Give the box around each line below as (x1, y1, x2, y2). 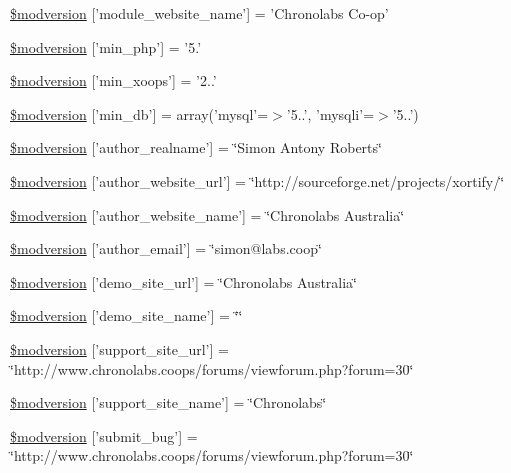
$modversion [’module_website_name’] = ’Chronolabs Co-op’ (10, 3, 389, 23)
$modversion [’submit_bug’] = (10, 425, 198, 446)
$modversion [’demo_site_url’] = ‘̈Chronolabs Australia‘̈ (10, 271, 358, 292)
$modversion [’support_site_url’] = (10, 338, 229, 359)
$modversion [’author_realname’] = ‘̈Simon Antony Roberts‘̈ (10, 137, 382, 158)
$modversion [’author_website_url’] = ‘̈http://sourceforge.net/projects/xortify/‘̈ (10, 170, 505, 191)
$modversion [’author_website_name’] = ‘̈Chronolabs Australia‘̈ (10, 204, 405, 225)
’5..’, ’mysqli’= (286, 103, 375, 124)
